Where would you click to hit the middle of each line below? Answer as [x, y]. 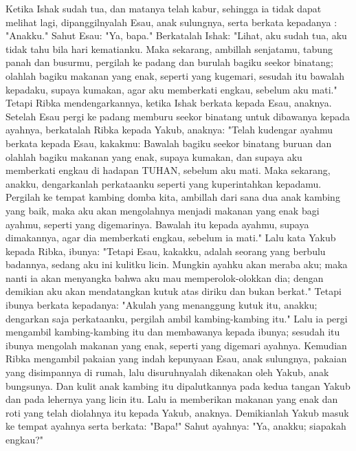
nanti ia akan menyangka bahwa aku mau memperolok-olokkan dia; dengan [165, 277]
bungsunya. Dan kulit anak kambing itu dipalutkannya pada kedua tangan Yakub [178, 385]
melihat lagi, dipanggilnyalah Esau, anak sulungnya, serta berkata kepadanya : [171, 22]
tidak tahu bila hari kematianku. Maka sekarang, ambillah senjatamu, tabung [169, 48]
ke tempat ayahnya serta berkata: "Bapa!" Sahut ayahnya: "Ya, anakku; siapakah [176, 426]
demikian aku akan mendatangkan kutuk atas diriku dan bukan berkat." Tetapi [174, 291]
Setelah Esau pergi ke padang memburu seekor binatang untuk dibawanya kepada [178, 116]
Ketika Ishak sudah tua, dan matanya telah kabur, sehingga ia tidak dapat [164, 8]
